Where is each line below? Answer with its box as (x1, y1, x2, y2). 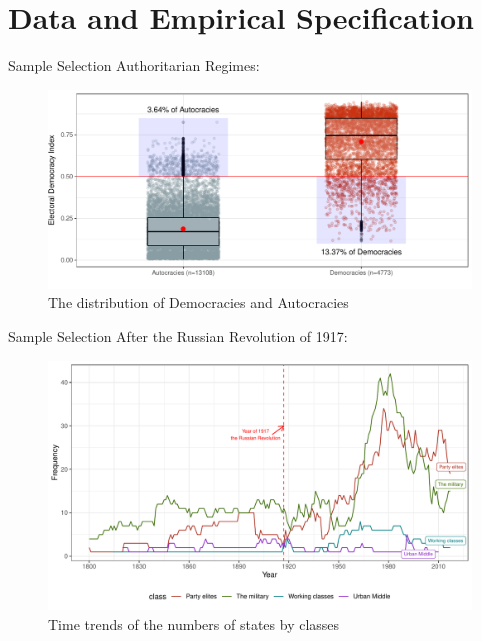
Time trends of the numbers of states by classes (48, 613, 340, 634)
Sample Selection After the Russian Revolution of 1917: (8, 326, 348, 347)
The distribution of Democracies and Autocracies (48, 292, 349, 313)
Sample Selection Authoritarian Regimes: (8, 55, 260, 76)
